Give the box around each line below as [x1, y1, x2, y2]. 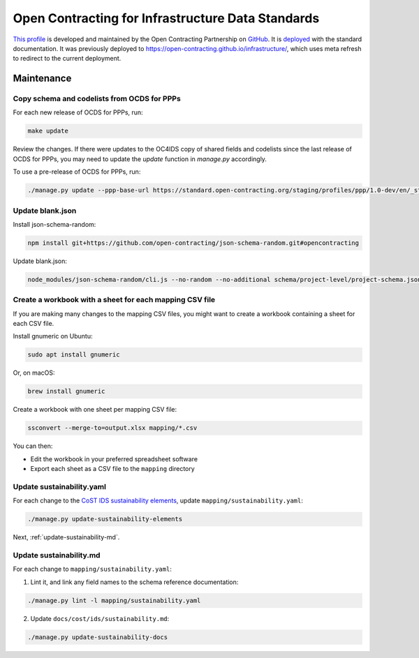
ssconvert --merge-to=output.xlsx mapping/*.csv [27, 424, 198, 432]
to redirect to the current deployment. [13, 54, 122, 63]
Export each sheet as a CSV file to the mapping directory [30, 465, 195, 473]
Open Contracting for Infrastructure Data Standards [13, 10, 320, 26]
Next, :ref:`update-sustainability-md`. [13, 533, 120, 541]
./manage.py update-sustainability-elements [27, 515, 183, 523]
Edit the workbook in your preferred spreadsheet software [30, 454, 198, 463]
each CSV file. [13, 320, 54, 328]
